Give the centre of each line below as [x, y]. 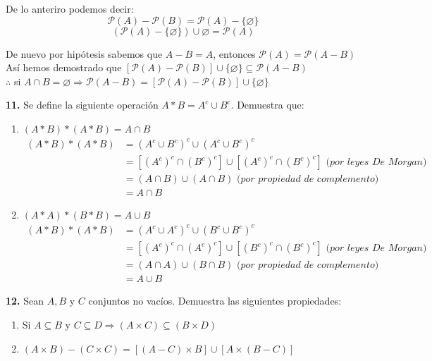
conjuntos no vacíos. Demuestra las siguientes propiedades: [215, 301]
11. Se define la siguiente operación [82, 105]
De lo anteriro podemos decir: [70, 8]
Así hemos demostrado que [64, 67]
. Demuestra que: [267, 105]
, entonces [234, 53]
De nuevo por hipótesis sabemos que [84, 53]
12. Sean [25, 301]
